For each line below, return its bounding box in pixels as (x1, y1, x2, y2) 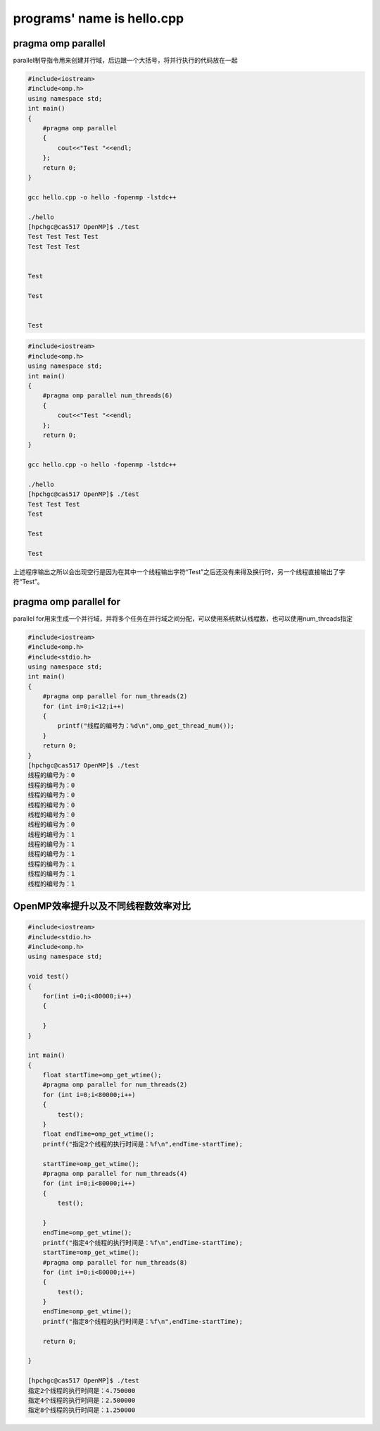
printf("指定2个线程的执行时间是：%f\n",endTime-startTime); (42, 1140, 243, 1148)
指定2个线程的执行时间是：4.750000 (27, 1387, 136, 1394)
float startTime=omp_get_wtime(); (42, 1071, 162, 1079)
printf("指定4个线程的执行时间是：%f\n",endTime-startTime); (42, 1239, 243, 1246)
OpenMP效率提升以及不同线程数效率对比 (13, 900, 191, 912)
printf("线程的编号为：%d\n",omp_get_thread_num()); (57, 722, 235, 730)
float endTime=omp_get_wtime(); (42, 1130, 155, 1138)
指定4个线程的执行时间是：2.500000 (27, 1396, 136, 1404)
